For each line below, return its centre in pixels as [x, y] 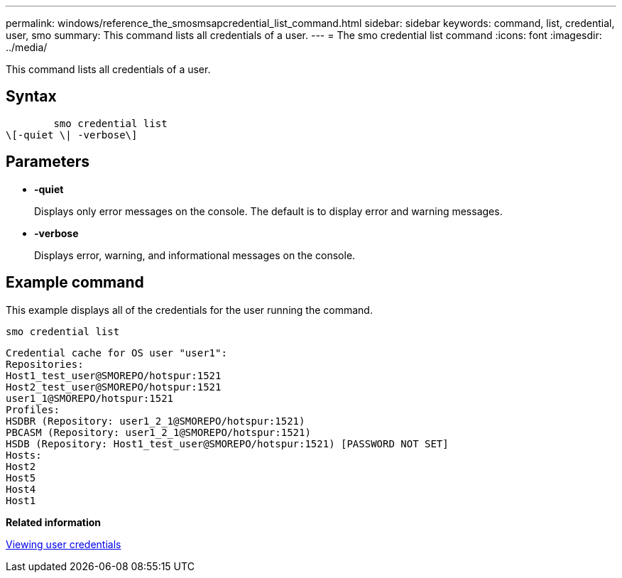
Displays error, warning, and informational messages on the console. [195, 255]
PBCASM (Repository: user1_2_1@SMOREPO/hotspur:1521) [158, 432]
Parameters [48, 162]
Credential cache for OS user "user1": [116, 353]
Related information [54, 522]
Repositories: [45, 364]
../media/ [27, 47]
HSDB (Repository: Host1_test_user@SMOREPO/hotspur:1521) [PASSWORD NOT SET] [227, 443]
